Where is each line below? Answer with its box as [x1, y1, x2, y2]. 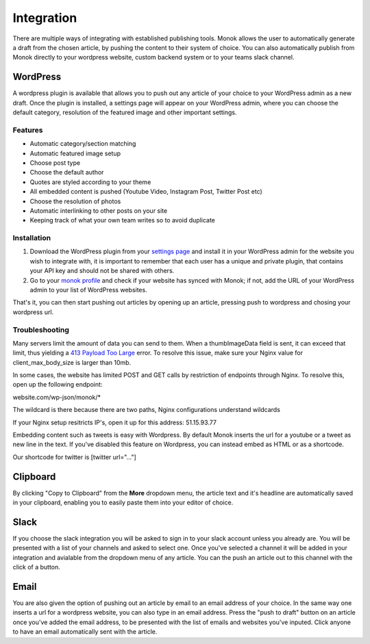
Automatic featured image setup [29, 149, 121, 157]
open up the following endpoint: [12, 381, 103, 389]
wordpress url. [12, 308, 54, 316]
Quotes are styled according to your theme [29, 178, 151, 186]
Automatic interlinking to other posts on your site [29, 206, 168, 215]
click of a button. [12, 563, 61, 571]
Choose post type [29, 158, 81, 167]
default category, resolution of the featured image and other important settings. [12, 108, 237, 116]
